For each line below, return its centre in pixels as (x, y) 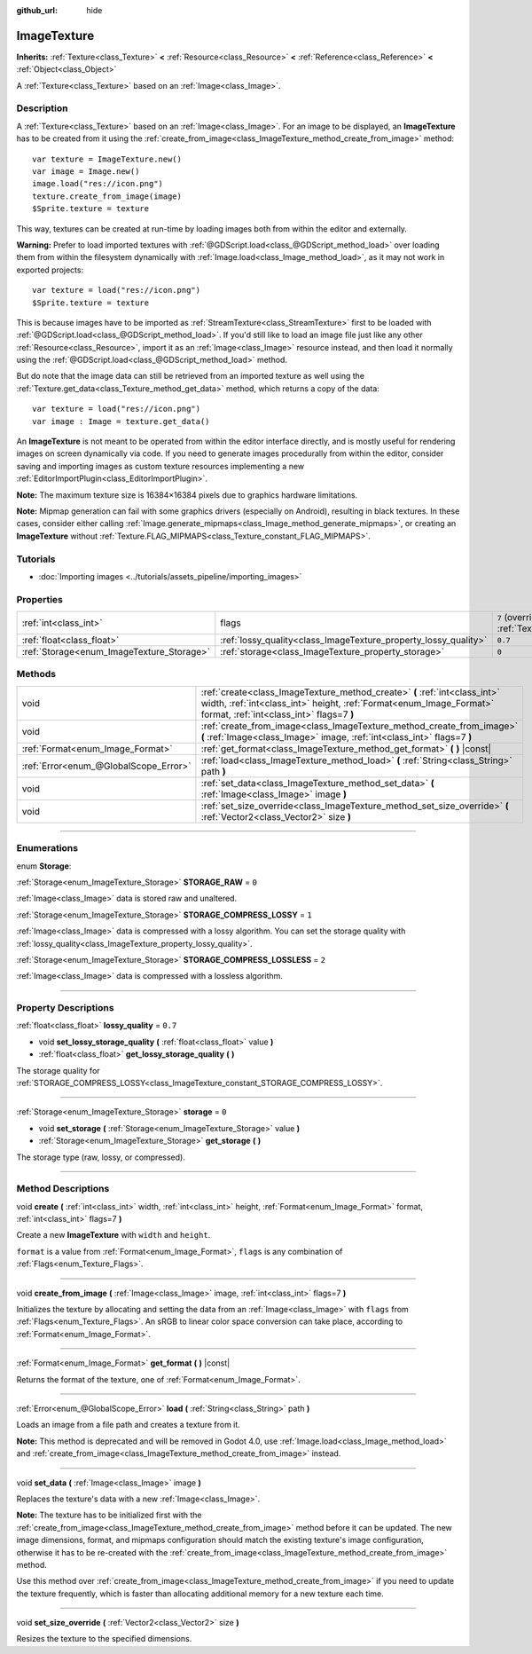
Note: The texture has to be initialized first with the (110, 1515)
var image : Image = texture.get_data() (121, 421)
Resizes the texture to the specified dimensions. (104, 1639)
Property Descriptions (65, 1008)
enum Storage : (44, 866)
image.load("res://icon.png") (98, 184)
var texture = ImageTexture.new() (107, 159)
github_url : (37, 10)
